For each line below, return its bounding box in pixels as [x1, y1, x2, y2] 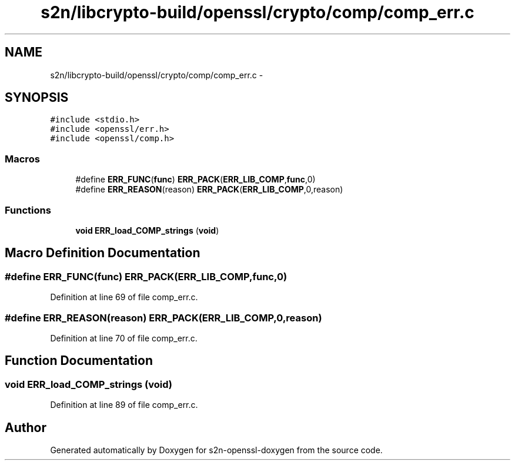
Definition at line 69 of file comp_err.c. [50, 292, 198, 303]
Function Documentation [5, 353, 153, 368]
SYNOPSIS [5, 90, 69, 105]
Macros [5, 152, 40, 165]
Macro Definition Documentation [5, 245, 200, 261]
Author [5, 420, 46, 435]
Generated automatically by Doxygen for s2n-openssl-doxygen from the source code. [50, 444, 383, 455]
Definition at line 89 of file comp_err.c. [50, 400, 198, 410]
